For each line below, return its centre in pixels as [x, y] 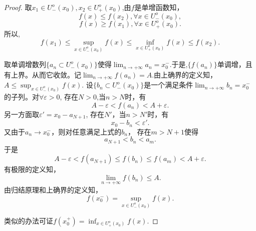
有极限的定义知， [32, 169]
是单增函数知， [159, 7]
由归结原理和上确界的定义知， [53, 190]
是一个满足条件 [169, 85]
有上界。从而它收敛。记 [43, 74]
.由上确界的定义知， [185, 74]
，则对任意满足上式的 [86, 131]
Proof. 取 [18, 7]
